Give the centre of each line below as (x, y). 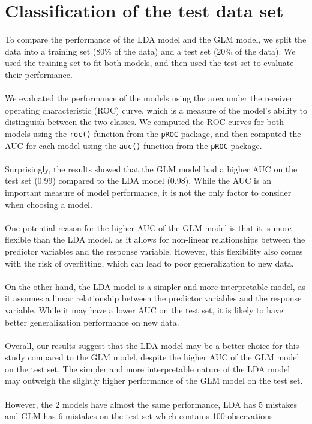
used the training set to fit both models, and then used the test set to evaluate (149, 63)
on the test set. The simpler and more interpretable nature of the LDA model (148, 368)
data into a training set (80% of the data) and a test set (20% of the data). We (150, 51)
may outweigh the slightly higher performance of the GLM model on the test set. (154, 380)
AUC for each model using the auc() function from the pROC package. (133, 145)
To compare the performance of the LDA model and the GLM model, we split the (156, 39)
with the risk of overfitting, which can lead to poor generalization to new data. (149, 263)
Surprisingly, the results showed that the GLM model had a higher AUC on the (151, 168)
